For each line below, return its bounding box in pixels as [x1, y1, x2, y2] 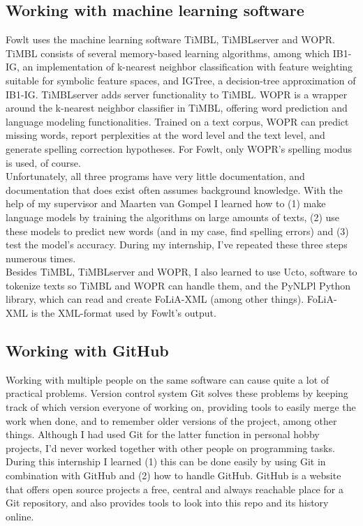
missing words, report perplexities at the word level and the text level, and [6, 128, 325, 142]
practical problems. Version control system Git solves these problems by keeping [6, 386, 348, 400]
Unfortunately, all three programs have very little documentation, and [6, 169, 305, 183]
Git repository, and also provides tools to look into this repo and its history [6, 495, 329, 510]
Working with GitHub [6, 340, 169, 361]
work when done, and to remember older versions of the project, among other [6, 413, 337, 428]
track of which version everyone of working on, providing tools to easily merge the [6, 400, 356, 414]
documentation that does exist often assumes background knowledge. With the [6, 182, 343, 197]
